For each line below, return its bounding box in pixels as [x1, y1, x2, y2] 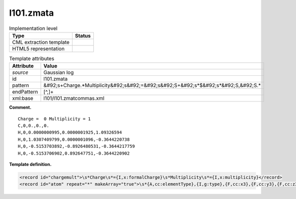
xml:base [12, 95, 34, 102]
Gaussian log [43, 69, 74, 76]
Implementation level [9, 25, 58, 32]
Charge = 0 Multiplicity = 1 [18, 116, 91, 122]
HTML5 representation [12, 45, 65, 52]
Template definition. [9, 162, 52, 167]
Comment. [9, 104, 32, 110]
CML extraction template [12, 38, 70, 45]
